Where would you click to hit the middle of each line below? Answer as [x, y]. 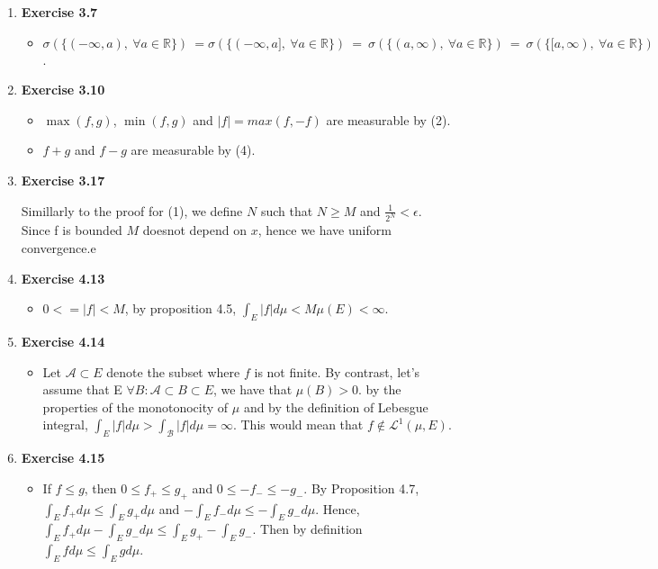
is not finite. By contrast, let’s [337, 371]
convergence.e [59, 248]
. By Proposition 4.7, [361, 488]
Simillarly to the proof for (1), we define [132, 210]
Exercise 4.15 [63, 458]
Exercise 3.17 [63, 180]
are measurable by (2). [388, 119]
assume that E [82, 389]
